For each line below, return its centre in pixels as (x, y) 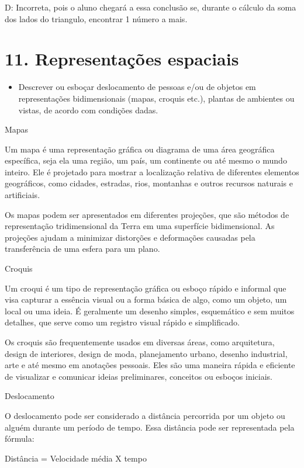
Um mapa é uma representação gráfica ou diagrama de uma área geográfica (140, 149)
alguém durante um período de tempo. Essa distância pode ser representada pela (150, 427)
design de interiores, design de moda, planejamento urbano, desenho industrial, (146, 353)
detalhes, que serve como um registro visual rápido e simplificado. (122, 322)
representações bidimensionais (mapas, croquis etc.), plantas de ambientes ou (156, 98)
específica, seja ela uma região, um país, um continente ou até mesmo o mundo (146, 160)
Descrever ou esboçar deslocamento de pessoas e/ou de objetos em (137, 87)
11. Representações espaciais (122, 59)
